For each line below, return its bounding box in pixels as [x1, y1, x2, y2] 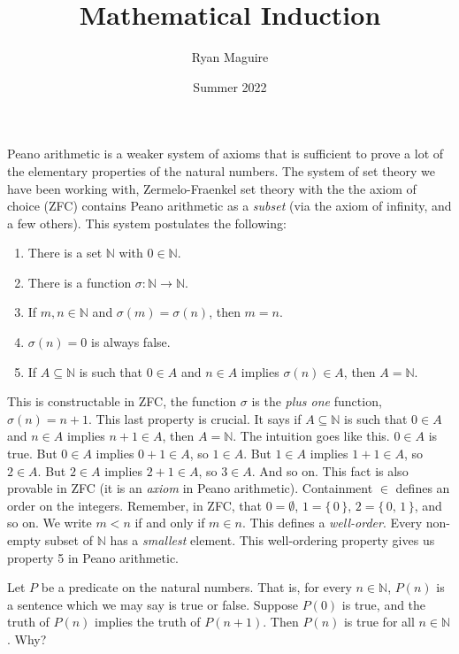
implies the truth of [95, 612, 201, 631]
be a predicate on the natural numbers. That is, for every [41, 578, 352, 596]
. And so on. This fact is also [251, 461, 409, 480]
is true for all [343, 612, 415, 631]
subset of [44, 531, 93, 549]
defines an [395, 479, 450, 497]
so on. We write [7, 513, 92, 532]
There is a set [27, 243, 103, 262]
